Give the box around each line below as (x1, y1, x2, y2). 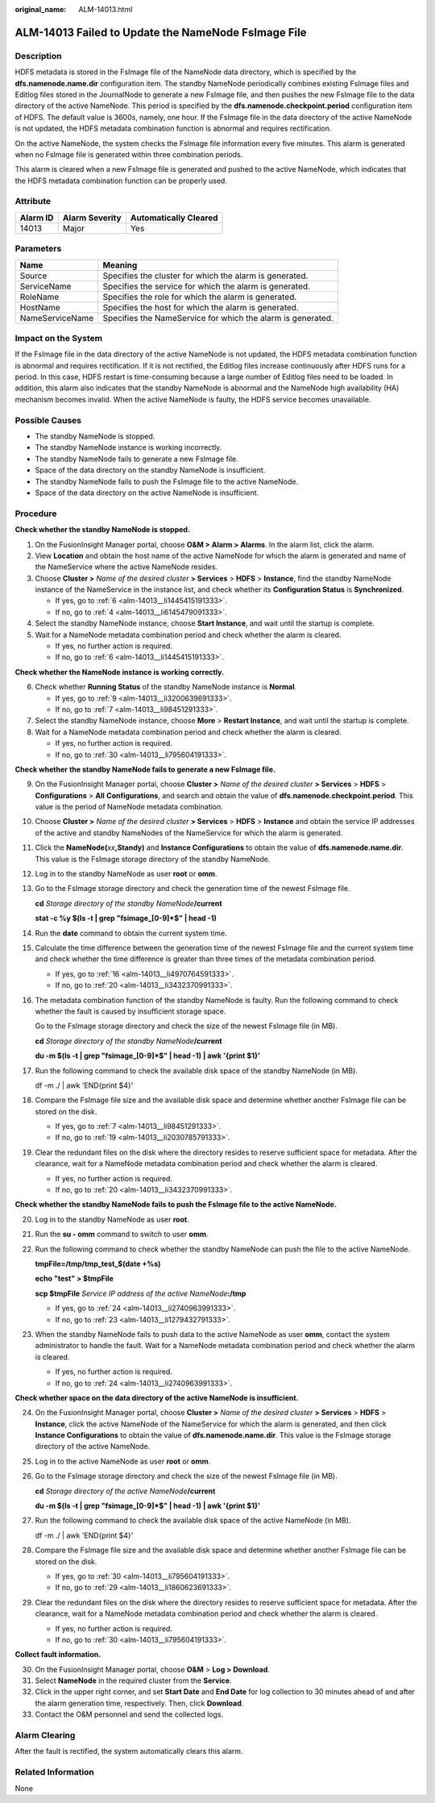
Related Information (14, 1767, 94, 1778)
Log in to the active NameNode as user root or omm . (35, 1456, 211, 1466)
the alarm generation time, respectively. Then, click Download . (35, 1698, 244, 1708)
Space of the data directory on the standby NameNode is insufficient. (35, 465, 266, 475)
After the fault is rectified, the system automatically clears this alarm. (14, 1747, 243, 1756)
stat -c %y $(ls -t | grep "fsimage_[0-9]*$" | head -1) (35, 914, 217, 923)
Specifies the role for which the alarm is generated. (102, 291, 297, 302)
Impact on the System (14, 332, 103, 344)
